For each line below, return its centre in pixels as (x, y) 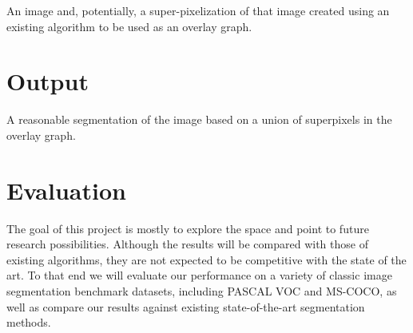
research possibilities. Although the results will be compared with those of (187, 244)
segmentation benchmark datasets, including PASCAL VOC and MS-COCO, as (202, 291)
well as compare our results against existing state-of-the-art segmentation (186, 306)
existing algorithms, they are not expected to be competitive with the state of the (206, 259)
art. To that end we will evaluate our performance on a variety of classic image (199, 275)
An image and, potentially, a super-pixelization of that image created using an (198, 10)
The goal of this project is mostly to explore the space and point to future (188, 228)
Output (48, 81)
